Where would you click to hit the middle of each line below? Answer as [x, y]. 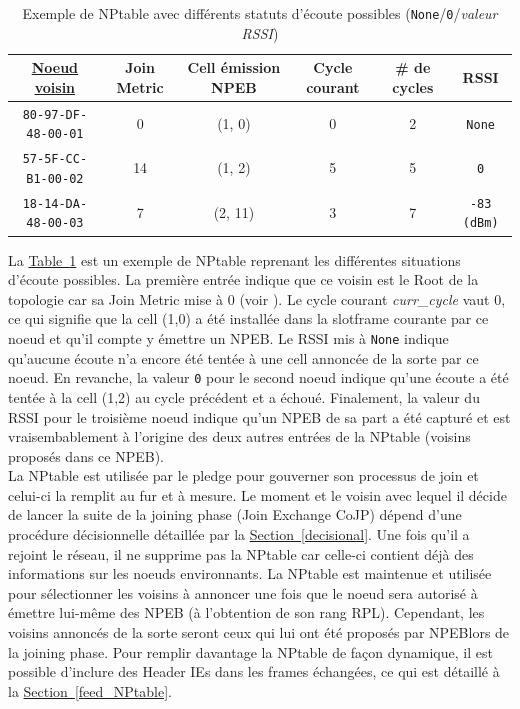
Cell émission [234, 67]
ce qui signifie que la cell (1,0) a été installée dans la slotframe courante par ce [248, 318]
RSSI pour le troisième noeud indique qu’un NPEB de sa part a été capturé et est [259, 416]
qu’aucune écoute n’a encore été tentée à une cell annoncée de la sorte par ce [243, 357]
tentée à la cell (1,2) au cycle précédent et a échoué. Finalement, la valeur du [244, 396]
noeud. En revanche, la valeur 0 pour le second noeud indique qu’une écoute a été [258, 377]
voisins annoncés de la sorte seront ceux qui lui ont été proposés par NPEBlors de [259, 632]
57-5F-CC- [55, 159]
